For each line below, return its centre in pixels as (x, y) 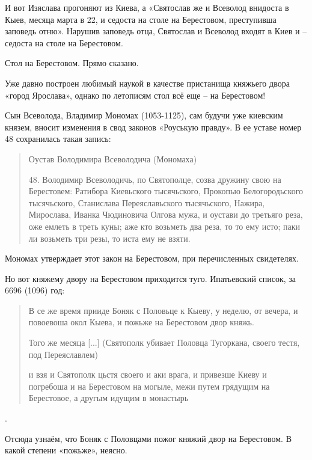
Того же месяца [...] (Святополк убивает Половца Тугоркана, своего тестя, (164, 342)
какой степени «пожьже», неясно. (66, 450)
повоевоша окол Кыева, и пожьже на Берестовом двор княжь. (141, 322)
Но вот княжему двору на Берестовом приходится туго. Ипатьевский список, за (151, 278)
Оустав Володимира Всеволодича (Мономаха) (113, 158)
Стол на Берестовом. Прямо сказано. (72, 63)
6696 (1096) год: (35, 290)
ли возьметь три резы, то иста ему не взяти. (109, 238)
